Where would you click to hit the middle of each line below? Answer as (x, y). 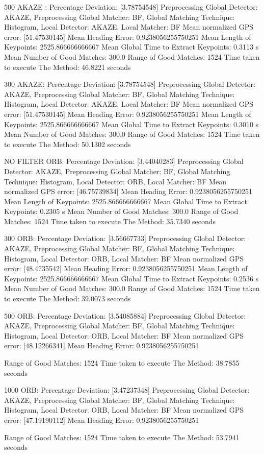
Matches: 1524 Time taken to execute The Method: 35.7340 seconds (110, 221)
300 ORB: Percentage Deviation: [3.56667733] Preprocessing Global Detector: (125, 238)
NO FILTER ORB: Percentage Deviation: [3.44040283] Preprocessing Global (124, 161)
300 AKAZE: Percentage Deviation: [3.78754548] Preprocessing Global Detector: (130, 84)
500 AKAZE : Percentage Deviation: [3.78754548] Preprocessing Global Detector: (131, 7)
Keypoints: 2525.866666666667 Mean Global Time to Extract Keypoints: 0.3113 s (131, 47)
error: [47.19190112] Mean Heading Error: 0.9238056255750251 (102, 420)
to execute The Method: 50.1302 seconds (68, 144)
